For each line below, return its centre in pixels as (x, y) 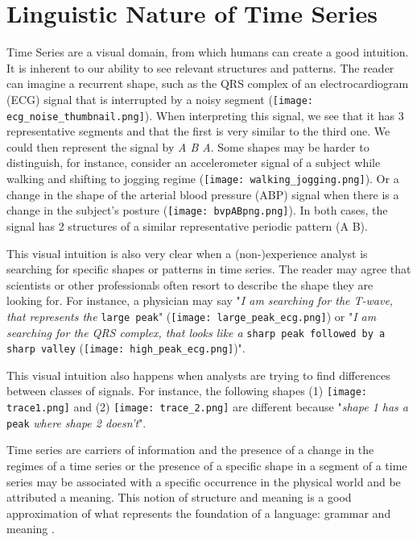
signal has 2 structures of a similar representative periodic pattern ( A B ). (187, 225)
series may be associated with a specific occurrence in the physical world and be (204, 481)
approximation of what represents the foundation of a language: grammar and (199, 513)
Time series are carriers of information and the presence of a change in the (190, 450)
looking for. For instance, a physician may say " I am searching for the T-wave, (200, 300)
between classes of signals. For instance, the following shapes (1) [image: (187, 391)
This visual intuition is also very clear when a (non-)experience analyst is (187, 253)
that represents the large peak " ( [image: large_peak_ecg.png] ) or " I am (192, 316)
